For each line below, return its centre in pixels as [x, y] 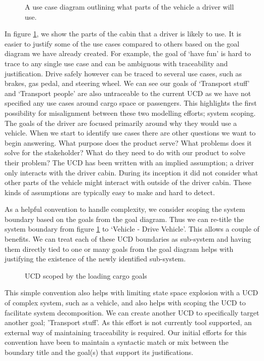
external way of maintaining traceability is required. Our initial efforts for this [126, 332]
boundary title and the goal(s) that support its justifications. [99, 352]
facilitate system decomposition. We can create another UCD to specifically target [132, 312]
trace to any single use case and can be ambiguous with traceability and [116, 63]
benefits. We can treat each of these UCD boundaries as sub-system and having [128, 239]
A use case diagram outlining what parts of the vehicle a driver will [129, 7]
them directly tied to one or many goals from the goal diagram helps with [119, 249]
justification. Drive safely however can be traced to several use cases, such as [123, 73]
